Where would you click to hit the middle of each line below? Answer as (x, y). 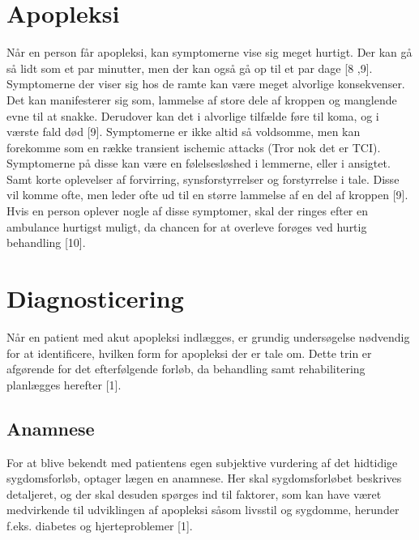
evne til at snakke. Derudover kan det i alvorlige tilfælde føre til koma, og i (193, 115)
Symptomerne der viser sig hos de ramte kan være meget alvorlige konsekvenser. (206, 84)
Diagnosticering (95, 298)
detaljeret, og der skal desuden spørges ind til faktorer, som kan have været (194, 493)
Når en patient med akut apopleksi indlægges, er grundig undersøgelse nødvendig (208, 336)
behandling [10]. (46, 242)
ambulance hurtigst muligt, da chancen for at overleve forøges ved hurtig (187, 226)
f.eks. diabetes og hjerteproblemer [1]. (100, 525)
